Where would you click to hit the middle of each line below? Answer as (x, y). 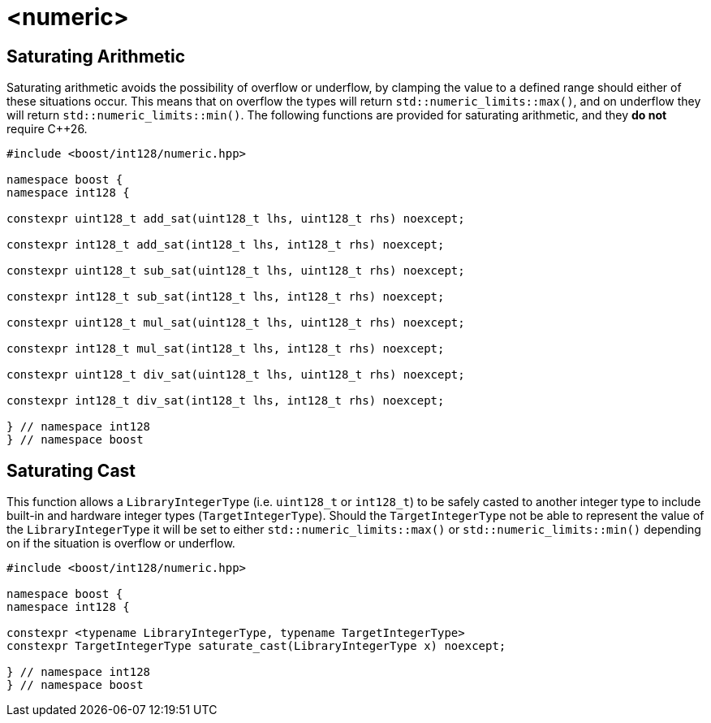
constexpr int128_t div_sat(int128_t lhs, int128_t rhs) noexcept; (226, 401)
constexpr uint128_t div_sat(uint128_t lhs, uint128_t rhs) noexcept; (236, 375)
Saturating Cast (71, 470)
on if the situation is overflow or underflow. (121, 543)
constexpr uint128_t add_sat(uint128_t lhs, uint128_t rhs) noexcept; (236, 219)
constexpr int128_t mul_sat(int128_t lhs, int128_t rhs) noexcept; (226, 349)
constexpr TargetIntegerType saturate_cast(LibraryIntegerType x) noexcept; (256, 646)
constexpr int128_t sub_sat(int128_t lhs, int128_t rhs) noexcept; (226, 297)
